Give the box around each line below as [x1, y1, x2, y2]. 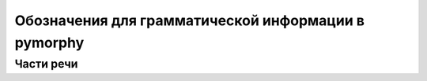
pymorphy [14, 34, 85, 51]
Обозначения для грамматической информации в [14, 12, 365, 29]
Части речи [14, 57, 78, 71]
